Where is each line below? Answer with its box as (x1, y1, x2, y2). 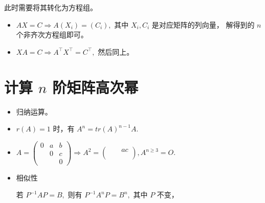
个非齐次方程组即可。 (16, 29, 88, 40)
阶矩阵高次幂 (52, 76, 139, 97)
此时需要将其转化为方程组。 (4, 2, 97, 12)
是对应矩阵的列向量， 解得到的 (151, 19, 255, 30)
